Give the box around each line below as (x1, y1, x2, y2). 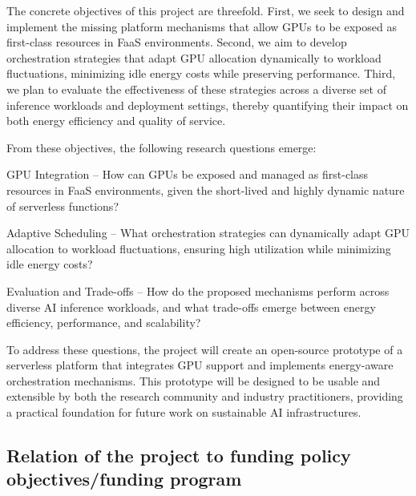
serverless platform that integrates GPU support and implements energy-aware (6, 357, 394, 373)
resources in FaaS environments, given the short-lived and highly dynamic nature (6, 181, 405, 198)
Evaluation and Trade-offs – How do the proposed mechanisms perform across (6, 282, 390, 299)
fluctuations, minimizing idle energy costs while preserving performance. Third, (6, 65, 396, 82)
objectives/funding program (6, 466, 242, 491)
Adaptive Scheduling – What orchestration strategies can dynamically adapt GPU (6, 224, 410, 241)
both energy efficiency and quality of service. (6, 112, 226, 129)
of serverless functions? (6, 197, 119, 214)
